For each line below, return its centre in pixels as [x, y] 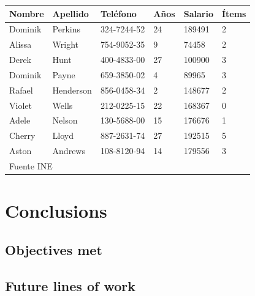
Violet [21, 105]
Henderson [72, 90]
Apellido [70, 13]
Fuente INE [31, 165]
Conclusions [56, 211]
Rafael [21, 90]
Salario [198, 13]
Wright [66, 44]
